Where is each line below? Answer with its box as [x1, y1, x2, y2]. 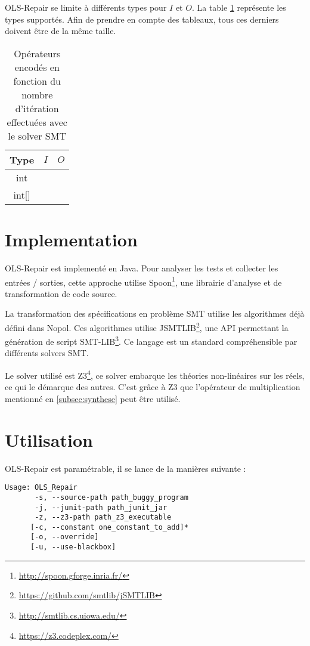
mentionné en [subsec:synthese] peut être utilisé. [5, 392, 181, 404]
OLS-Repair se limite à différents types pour [5, 1, 167, 13]
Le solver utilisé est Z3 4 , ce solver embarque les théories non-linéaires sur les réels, [5, 367, 305, 381]
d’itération [15, 101, 59, 115]
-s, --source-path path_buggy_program [35, 493, 188, 502]
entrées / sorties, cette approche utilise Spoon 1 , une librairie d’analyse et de [5, 274, 282, 288]
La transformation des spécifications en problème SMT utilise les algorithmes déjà [5, 307, 305, 320]
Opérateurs [14, 46, 61, 60]
